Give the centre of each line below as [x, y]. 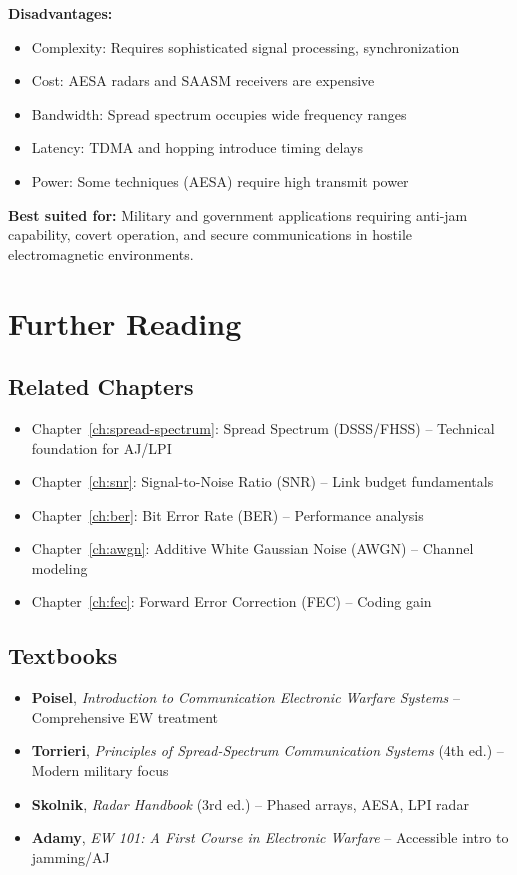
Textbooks [63, 655]
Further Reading [125, 322]
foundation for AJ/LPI [101, 447]
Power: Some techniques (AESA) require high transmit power [220, 180]
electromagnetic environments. [101, 253]
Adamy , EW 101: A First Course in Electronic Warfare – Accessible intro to [270, 837]
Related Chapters [101, 386]
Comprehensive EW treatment [125, 716]
